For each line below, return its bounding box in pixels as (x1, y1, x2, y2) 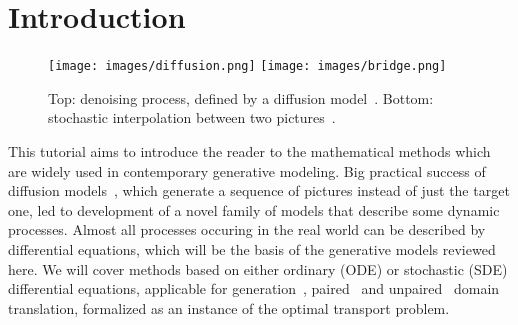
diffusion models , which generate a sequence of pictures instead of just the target (8, 180, 510, 201)
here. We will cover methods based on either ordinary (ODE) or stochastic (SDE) (8, 258, 508, 279)
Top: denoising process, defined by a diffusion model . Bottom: (48, 87, 434, 108)
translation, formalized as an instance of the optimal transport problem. (8, 297, 450, 318)
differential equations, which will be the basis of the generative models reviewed (8, 238, 496, 259)
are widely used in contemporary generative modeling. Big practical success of (8, 160, 486, 181)
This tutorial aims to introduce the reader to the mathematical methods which (8, 140, 491, 161)
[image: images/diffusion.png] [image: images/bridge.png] (48, 59, 447, 74)
